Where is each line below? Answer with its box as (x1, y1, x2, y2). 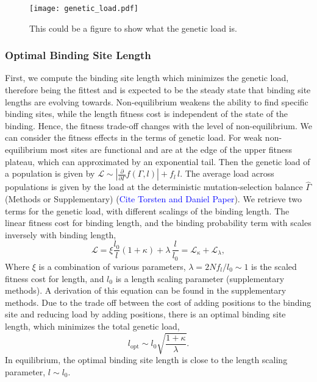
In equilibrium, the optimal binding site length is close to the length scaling (5, 353, 288, 366)
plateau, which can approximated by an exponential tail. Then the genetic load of (5, 155, 310, 168)
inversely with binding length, (5, 228, 116, 241)
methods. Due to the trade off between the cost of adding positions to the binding (5, 295, 312, 308)
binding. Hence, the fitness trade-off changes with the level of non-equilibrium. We (5, 119, 312, 132)
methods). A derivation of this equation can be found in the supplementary (5, 284, 287, 297)
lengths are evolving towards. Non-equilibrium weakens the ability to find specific (5, 95, 308, 108)
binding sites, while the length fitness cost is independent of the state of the (5, 107, 288, 120)
